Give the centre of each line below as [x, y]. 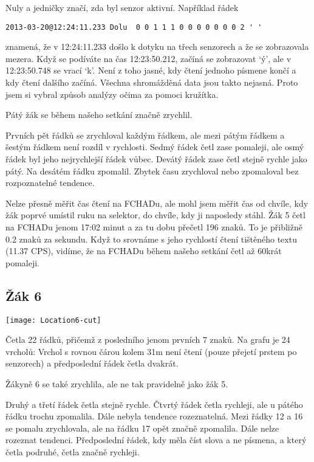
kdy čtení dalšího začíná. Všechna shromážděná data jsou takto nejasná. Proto [152, 82]
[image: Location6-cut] [53, 320]
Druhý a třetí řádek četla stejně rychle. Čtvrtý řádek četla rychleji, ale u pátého [154, 404]
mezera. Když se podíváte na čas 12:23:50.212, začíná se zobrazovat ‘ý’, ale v [148, 58]
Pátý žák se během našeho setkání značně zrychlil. [99, 115]
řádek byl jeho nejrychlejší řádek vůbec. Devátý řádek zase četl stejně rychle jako [156, 159]
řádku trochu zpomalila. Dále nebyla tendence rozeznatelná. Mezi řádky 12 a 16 [154, 416]
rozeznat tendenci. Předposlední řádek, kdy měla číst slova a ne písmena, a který [156, 440]
